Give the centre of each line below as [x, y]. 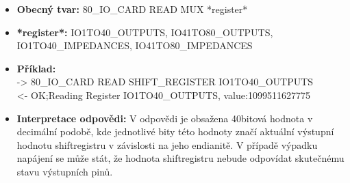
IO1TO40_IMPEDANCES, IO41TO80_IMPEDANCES [135, 45]
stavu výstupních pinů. [65, 171]
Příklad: [36, 68]
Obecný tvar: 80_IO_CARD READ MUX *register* [132, 9]
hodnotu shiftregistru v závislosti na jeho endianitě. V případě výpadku [167, 144]
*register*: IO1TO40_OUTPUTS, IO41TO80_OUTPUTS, [145, 32]
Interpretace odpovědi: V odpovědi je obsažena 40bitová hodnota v [165, 118]
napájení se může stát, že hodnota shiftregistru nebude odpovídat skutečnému [180, 158]
